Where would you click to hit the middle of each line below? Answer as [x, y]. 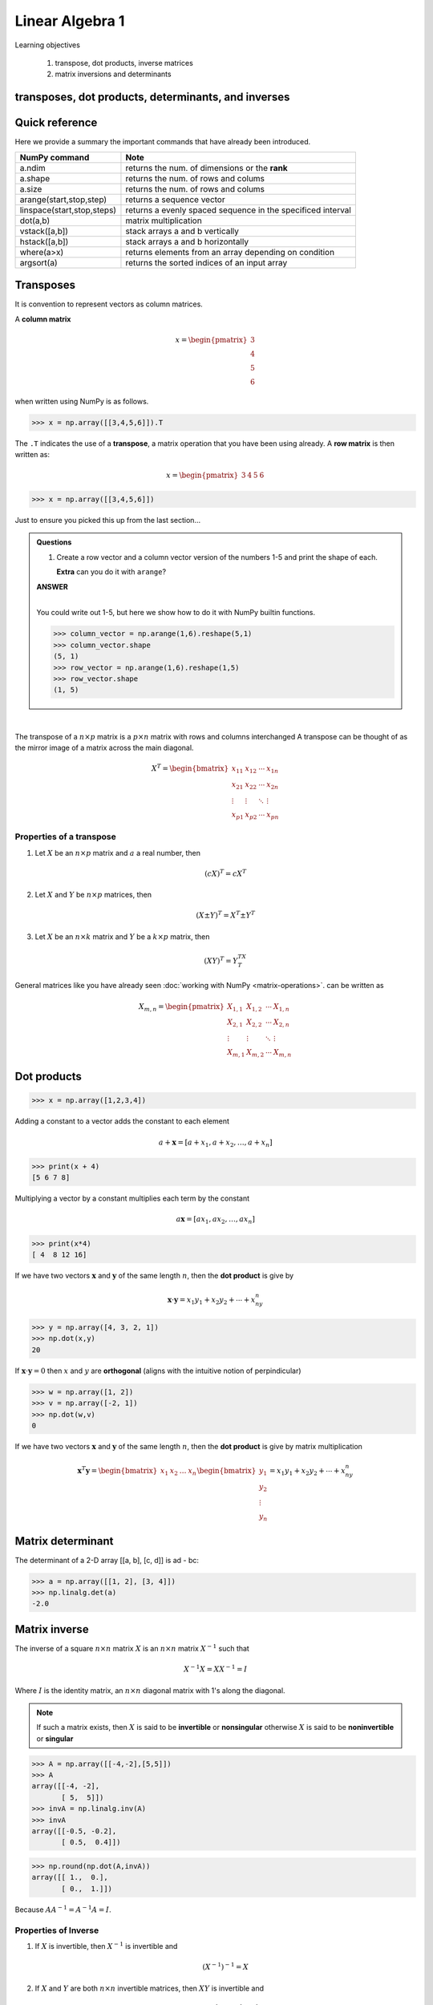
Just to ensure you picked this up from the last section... [107, 520]
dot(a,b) [35, 221]
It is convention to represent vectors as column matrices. [109, 304]
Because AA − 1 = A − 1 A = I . [63, 1909]
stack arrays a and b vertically [182, 231]
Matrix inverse [52, 1629]
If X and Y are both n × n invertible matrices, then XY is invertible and [150, 1988]
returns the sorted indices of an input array [206, 262]
